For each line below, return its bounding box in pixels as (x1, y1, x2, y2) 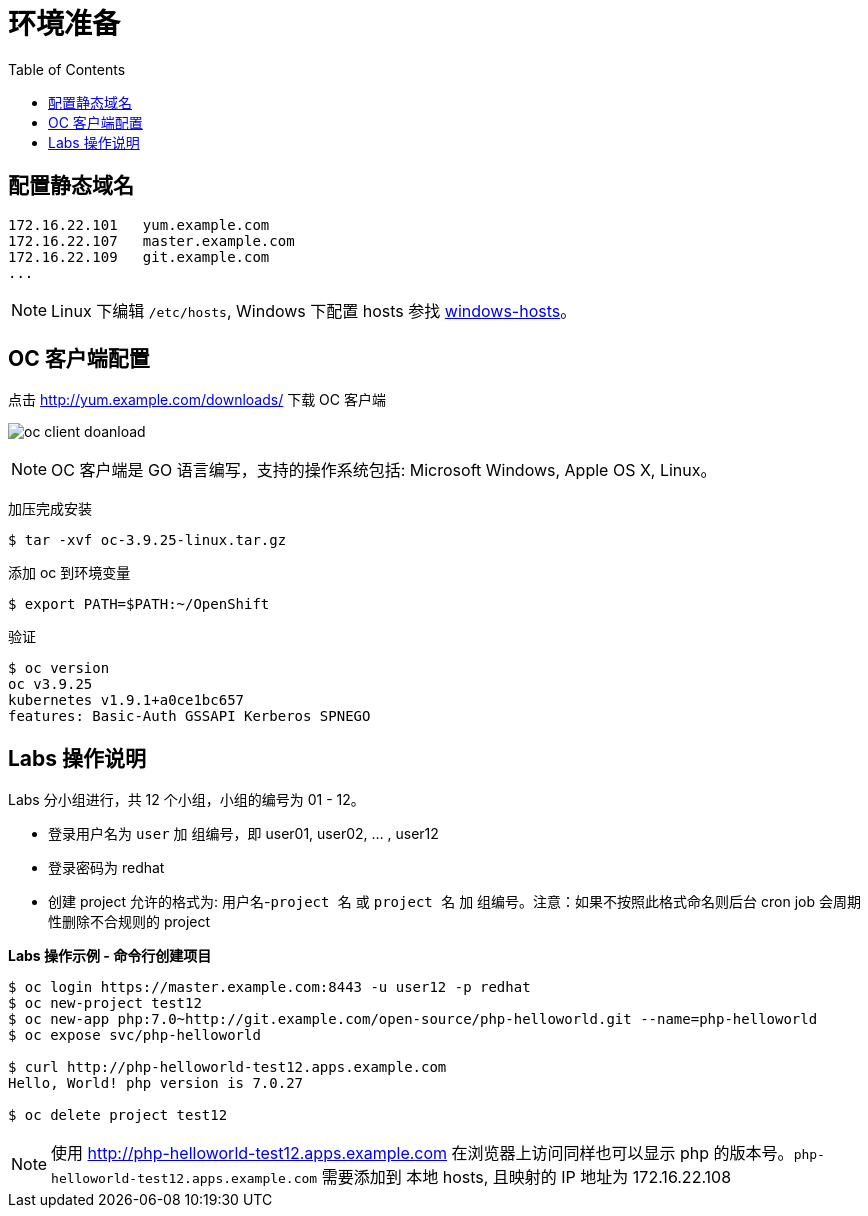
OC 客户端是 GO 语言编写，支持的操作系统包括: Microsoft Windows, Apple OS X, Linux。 (51, 460, 717, 481)
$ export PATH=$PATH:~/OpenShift (8, 596, 270, 613)
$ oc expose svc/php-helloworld (8, 1027, 261, 1044)
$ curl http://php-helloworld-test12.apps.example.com (8, 1059, 447, 1076)
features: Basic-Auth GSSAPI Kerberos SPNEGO (8, 708, 371, 725)
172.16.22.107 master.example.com (8, 232, 295, 249)
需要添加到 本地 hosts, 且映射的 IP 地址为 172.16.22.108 (321, 1167, 732, 1188)
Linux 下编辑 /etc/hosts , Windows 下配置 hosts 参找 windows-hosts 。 (51, 300, 577, 321)
